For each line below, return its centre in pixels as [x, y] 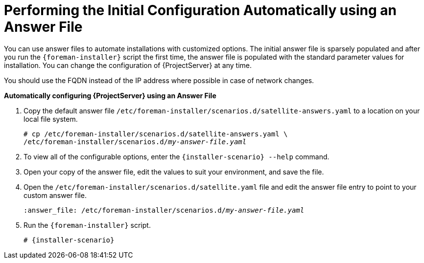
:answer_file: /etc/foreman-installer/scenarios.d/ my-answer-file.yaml [164, 210]
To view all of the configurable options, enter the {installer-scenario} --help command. [177, 156]
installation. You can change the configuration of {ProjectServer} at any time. [128, 65]
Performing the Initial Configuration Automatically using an [200, 10]
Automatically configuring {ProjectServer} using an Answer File [110, 95]
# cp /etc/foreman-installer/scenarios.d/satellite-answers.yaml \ [156, 134]
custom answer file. [55, 195]
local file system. [51, 119]
